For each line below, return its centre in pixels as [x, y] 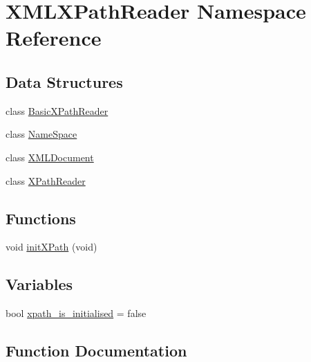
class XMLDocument [50, 157]
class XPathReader [46, 180]
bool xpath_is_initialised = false [76, 313]
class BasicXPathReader [57, 110]
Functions [41, 218]
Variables [39, 284]
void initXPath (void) [51, 247]
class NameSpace [41, 134]
